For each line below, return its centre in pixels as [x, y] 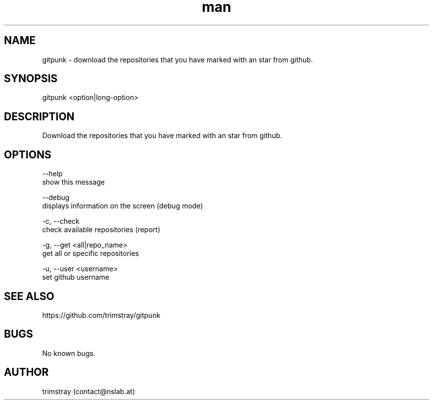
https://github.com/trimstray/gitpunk [101, 315]
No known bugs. [69, 353]
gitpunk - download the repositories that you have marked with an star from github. [177, 59]
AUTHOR [26, 372]
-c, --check [61, 221]
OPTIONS [28, 154]
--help [52, 174]
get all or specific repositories [90, 253]
